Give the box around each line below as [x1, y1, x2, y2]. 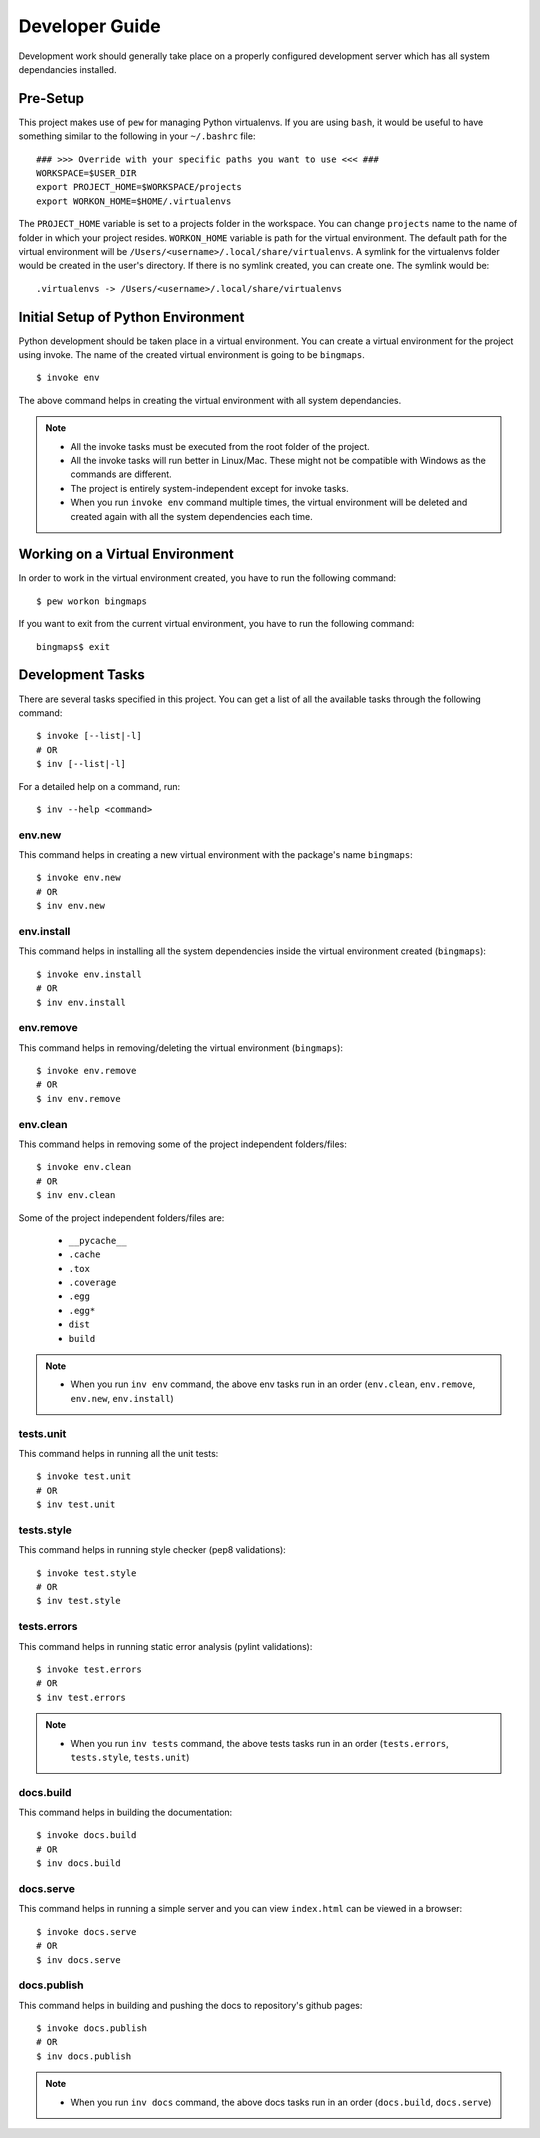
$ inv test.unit [36, 1499, 116, 1510]
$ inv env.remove [36, 1093, 121, 1104]
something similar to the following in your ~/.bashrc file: [18, 130, 256, 142]
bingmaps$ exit [36, 641, 111, 652]
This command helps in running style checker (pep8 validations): [18, 1544, 287, 1556]
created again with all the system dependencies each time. [70, 510, 314, 522]
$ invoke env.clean [36, 1161, 132, 1173]
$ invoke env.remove [36, 1065, 137, 1077]
